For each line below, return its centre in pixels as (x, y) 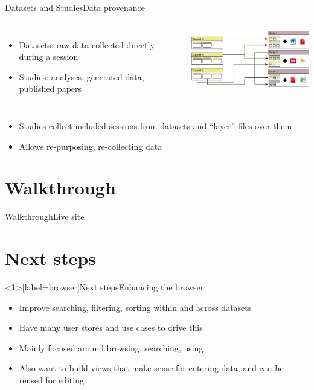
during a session (49, 56)
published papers (50, 88)
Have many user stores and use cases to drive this (111, 328)
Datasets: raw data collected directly (87, 44)
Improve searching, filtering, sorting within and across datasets (135, 307)
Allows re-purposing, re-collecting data (91, 146)
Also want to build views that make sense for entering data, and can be (151, 368)
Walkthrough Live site (45, 216)
